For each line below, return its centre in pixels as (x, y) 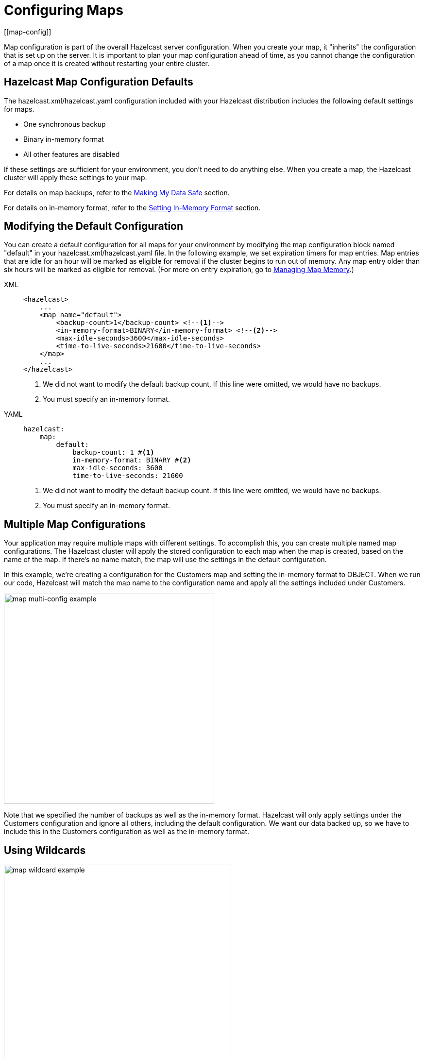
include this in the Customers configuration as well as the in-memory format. (127, 832)
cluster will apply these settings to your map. (76, 177)
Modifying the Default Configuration (94, 226)
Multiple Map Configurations (75, 524)
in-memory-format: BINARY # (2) (132, 460)
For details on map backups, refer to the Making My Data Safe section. (117, 192)
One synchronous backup (65, 124)
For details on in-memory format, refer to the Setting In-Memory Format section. (132, 207)
